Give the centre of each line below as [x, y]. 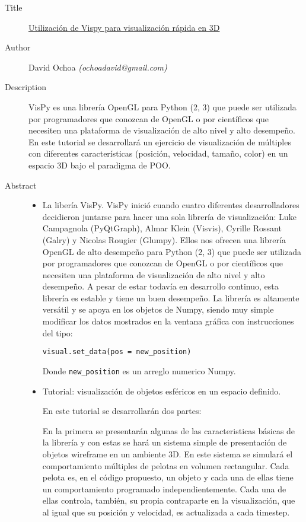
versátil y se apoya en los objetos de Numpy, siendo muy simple [158, 309]
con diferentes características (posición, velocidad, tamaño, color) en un [158, 153]
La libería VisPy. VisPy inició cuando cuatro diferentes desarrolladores [171, 205]
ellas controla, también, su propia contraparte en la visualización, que [169, 500]
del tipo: [58, 332]
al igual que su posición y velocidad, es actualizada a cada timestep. [166, 512]
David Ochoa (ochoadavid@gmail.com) [98, 67]
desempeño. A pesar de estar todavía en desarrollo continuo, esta [160, 286]
